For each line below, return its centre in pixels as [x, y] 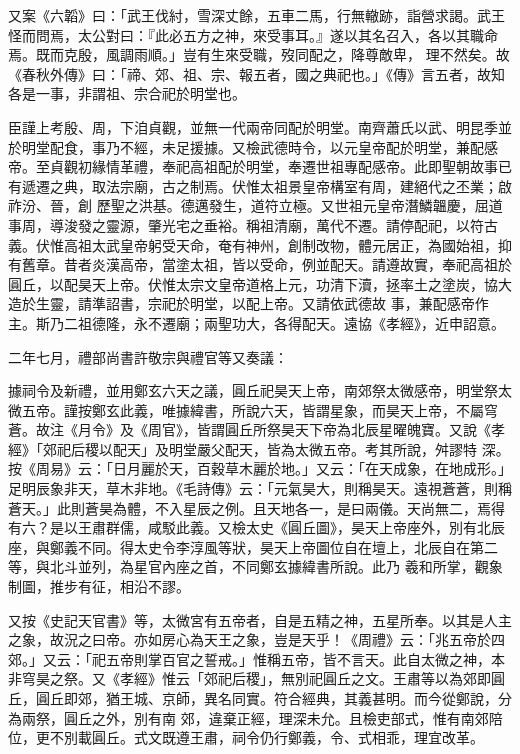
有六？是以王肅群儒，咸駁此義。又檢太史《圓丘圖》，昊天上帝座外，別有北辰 [256, 527]
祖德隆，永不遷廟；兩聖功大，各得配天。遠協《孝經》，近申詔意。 [291, 322]
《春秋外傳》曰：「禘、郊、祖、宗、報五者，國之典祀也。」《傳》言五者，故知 [256, 73]
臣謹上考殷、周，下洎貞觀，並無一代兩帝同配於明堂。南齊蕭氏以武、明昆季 [253, 126]
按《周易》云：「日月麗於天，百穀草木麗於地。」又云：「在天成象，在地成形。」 [260, 468]
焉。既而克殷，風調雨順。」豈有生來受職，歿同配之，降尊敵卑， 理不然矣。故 [259, 54]
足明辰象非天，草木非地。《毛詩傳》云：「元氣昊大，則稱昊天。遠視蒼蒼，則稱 [260, 488]
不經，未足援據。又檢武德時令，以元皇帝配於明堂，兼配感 [308, 146]
